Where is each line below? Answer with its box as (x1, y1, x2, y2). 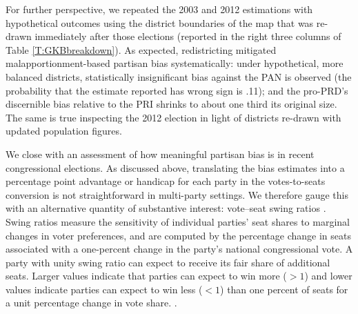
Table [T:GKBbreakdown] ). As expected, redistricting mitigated (6, 42, 277, 57)
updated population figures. (6, 124, 122, 138)
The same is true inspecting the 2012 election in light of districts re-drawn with (6, 110, 341, 124)
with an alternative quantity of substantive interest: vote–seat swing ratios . (6, 201, 326, 215)
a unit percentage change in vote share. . (6, 295, 177, 310)
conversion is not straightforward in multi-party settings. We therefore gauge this (6, 187, 348, 202)
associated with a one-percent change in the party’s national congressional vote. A (6, 242, 353, 256)
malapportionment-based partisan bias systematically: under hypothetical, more (6, 56, 344, 70)
